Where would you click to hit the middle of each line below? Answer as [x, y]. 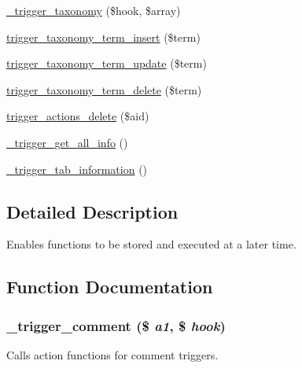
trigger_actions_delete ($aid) [78, 116]
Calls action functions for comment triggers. [112, 354]
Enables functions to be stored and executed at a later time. [151, 244]
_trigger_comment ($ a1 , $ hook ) [116, 325]
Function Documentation [110, 287]
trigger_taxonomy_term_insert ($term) [103, 37]
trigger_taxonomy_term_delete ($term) [104, 89]
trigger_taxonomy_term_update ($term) [107, 63]
